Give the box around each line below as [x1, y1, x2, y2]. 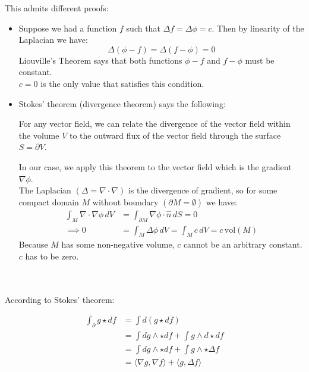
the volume [18, 129, 59, 141]
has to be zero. [25, 249, 79, 262]
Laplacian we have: [18, 33, 88, 46]
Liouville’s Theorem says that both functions [18, 54, 182, 66]
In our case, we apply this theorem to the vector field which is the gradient [18, 160, 292, 173]
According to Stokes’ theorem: [5, 293, 115, 305]
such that [126, 21, 160, 34]
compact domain [18, 195, 79, 208]
